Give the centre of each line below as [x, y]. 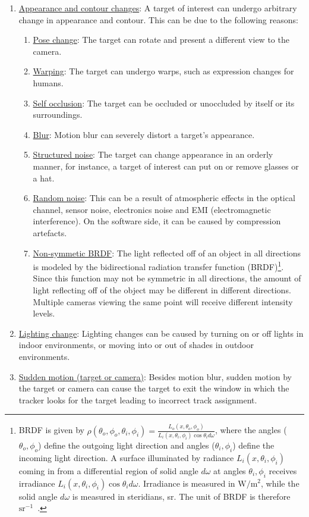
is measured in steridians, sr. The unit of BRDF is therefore [181, 496]
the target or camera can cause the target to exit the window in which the [154, 388]
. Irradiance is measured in [187, 483]
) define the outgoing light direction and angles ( [127, 445]
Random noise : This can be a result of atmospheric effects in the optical [164, 198]
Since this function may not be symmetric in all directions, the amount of [167, 278]
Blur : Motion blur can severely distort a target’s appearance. [144, 134]
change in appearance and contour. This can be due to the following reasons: [158, 19]
